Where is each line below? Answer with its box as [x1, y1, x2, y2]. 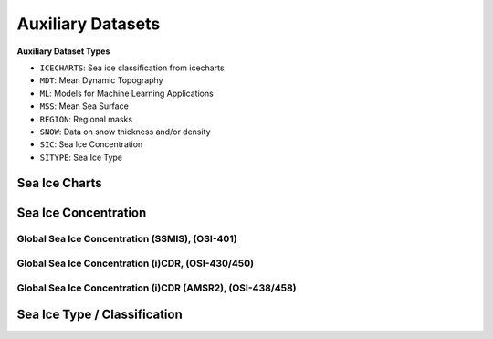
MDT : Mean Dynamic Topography [39, 75, 163, 86]
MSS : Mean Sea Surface [39, 101, 130, 111]
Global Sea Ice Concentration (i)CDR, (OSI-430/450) [16, 257, 255, 270]
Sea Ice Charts [16, 175, 102, 191]
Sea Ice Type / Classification [16, 307, 183, 323]
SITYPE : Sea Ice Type [39, 152, 123, 163]
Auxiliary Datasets [16, 14, 161, 34]
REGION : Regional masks [39, 113, 132, 124]
